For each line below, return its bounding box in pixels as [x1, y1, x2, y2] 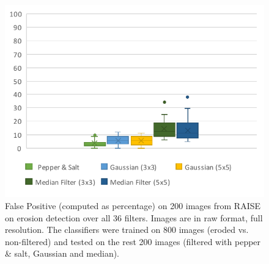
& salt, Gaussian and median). [5, 247, 120, 260]
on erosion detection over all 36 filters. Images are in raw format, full [5, 211, 263, 224]
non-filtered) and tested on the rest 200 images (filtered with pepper [5, 235, 261, 248]
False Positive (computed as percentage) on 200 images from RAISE [5, 199, 261, 212]
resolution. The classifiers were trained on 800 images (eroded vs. [5, 223, 249, 236]
